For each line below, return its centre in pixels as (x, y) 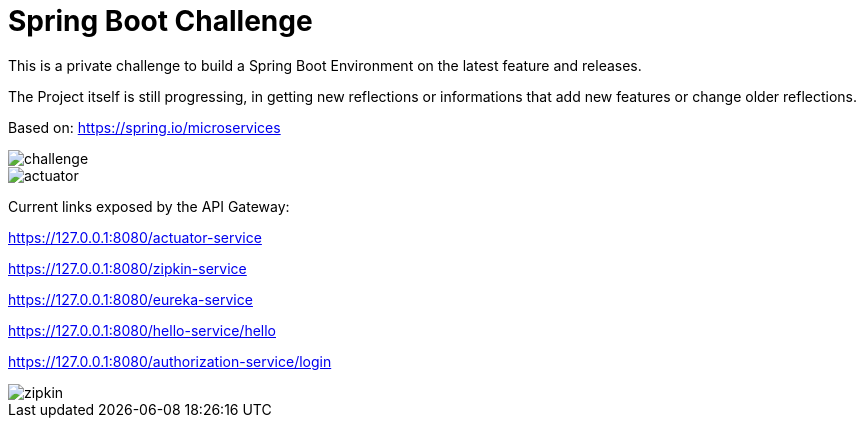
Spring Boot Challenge (160, 21)
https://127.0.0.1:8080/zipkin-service (127, 268)
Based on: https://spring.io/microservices (144, 127)
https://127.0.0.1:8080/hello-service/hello (142, 330)
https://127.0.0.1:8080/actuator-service (135, 237)
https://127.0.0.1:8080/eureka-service (130, 299)
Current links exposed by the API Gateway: (149, 206)
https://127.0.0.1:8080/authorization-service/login (170, 361)
